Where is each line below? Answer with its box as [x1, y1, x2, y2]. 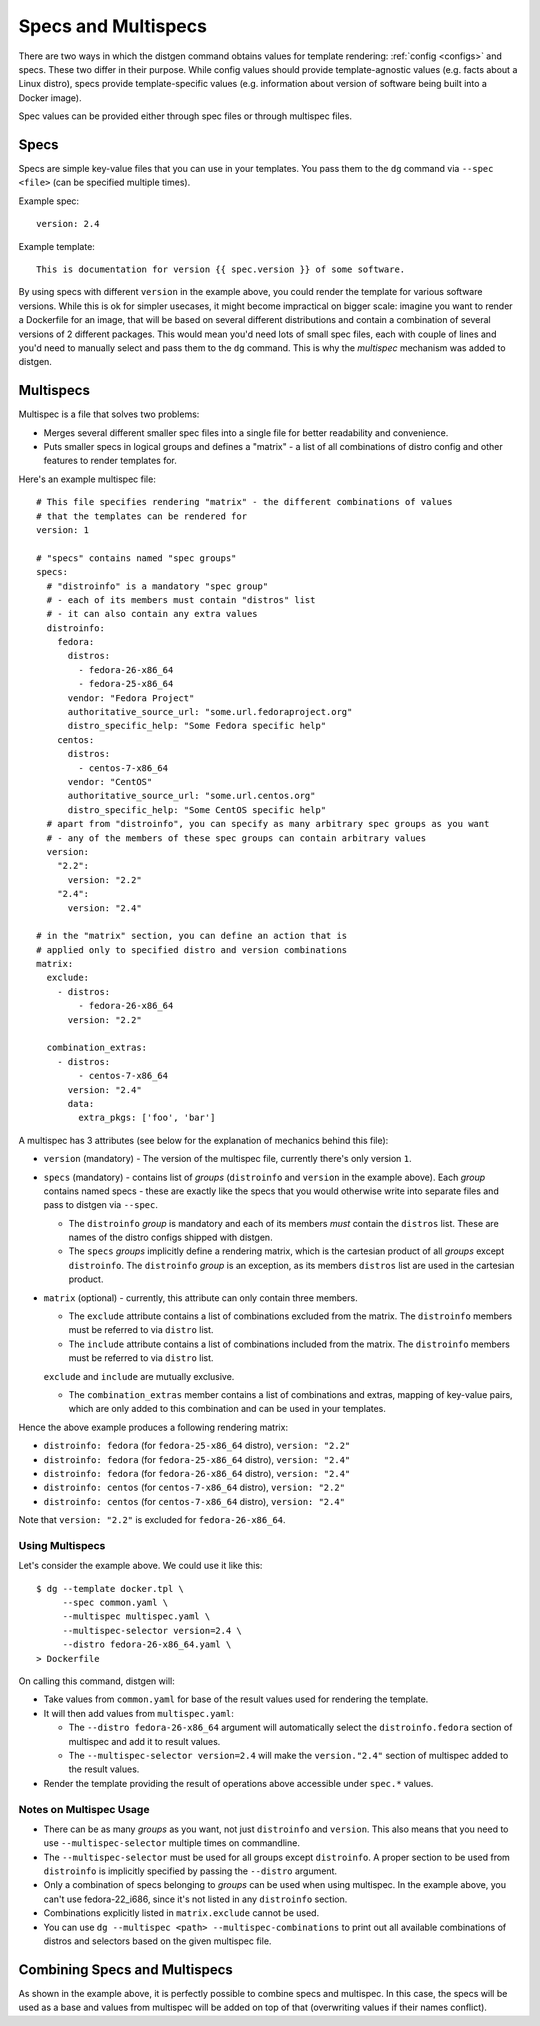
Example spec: [18, 195, 80, 207]
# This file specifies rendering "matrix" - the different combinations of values [36, 496, 453, 508]
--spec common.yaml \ [62, 1597, 169, 1609]
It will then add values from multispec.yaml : [43, 1707, 234, 1719]
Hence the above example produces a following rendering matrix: [18, 1421, 289, 1433]
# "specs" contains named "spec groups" [36, 552, 237, 564]
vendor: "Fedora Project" [67, 692, 195, 704]
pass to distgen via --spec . [43, 1199, 159, 1211]
